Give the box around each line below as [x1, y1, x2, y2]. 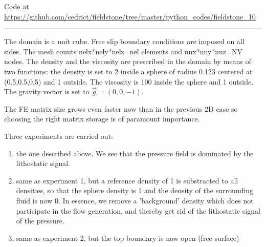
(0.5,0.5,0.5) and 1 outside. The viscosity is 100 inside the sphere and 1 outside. [4, 76, 254, 87]
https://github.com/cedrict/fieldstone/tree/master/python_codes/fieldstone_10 [4, 11, 256, 22]
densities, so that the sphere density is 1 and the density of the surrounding [16, 185, 253, 196]
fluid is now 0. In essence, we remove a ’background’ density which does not [16, 195, 254, 205]
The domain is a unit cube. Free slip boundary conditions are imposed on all [4, 36, 245, 47]
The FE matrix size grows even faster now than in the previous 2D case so [4, 103, 238, 114]
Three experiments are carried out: [4, 130, 113, 141]
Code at [4, 1, 29, 11]
